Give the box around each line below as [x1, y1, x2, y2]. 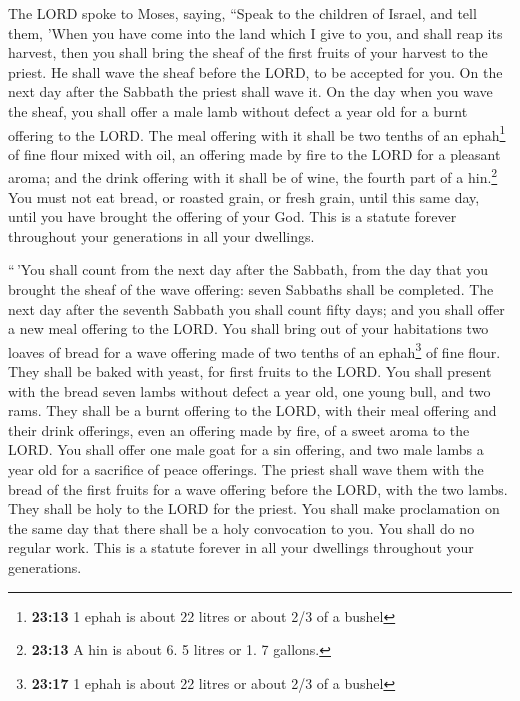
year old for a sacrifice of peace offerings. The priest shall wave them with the [8, 459, 484, 480]
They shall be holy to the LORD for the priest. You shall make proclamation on [8, 498, 500, 519]
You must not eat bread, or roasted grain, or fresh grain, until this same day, [8, 186, 480, 207]
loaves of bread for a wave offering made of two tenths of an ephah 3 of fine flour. [8, 338, 501, 362]
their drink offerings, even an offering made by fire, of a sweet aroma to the [8, 419, 470, 440]
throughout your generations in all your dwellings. [8, 225, 315, 246]
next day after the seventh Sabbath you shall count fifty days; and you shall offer [8, 298, 505, 319]
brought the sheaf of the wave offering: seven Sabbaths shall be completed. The [8, 279, 494, 300]
